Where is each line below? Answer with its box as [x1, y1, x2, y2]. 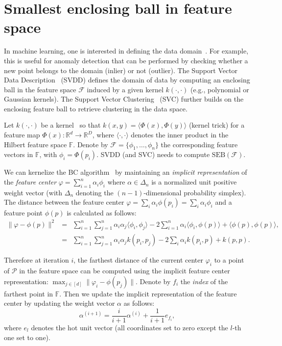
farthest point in [4, 288, 53, 298]
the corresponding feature [161, 139, 238, 149]
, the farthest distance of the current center [73, 255, 203, 265]
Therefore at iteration [4, 255, 69, 265]
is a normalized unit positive [151, 177, 237, 187]
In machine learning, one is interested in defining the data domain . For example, [4, 46, 249, 56]
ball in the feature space [4, 84, 76, 94]
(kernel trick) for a [188, 120, 245, 130]
